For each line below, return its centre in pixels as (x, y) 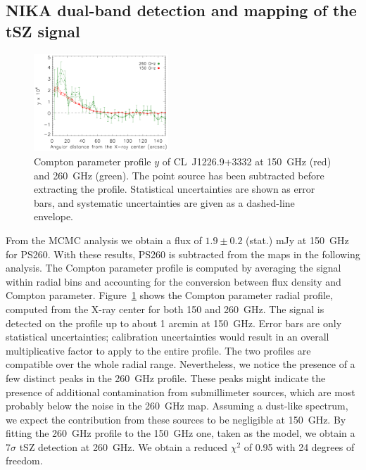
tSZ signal (43, 31)
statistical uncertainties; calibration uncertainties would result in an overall (168, 337)
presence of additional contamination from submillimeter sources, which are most (181, 392)
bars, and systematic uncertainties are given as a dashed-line (164, 202)
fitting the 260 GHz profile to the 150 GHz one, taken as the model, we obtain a (181, 433)
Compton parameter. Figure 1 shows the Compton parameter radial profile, (169, 295)
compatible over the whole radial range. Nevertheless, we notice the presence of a (181, 364)
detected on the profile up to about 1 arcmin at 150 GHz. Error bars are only (174, 323)
